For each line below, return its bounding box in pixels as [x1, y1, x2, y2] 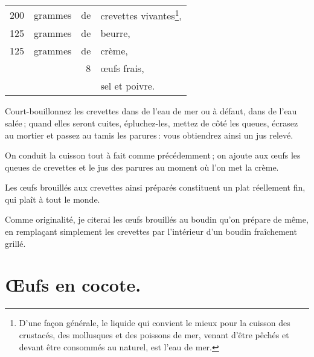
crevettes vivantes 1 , [100, 7, 182, 23]
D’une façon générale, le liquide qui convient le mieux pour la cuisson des [19, 316, 290, 329]
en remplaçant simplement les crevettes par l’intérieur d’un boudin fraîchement [5, 225, 297, 238]
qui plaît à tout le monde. [5, 192, 100, 205]
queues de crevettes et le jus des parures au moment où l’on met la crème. [5, 160, 279, 173]
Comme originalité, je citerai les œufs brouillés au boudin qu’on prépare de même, [5, 213, 309, 226]
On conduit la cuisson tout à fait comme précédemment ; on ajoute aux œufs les [5, 149, 301, 162]
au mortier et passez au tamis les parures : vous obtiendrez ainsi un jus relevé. [5, 128, 293, 141]
